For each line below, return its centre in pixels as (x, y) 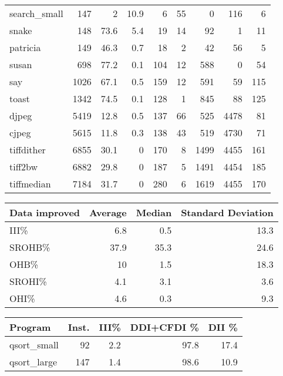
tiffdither (28, 150)
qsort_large (33, 362)
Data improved (45, 212)
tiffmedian (30, 184)
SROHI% (28, 281)
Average (108, 212)
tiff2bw (24, 167)
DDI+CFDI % (164, 327)
